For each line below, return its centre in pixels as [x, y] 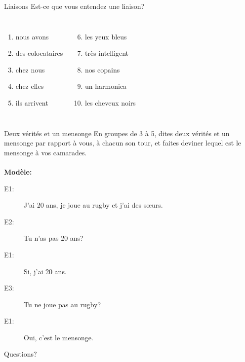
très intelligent [107, 53]
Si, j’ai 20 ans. [45, 271]
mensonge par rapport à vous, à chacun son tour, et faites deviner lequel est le [123, 143]
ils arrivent [32, 102]
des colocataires [39, 53]
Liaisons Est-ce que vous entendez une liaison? [74, 6]
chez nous [30, 69]
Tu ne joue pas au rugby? [62, 304]
